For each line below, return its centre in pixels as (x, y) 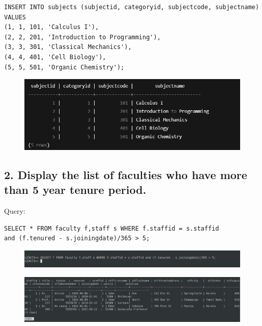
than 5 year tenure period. (75, 190)
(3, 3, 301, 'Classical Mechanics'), (68, 47)
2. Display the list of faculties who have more (126, 175)
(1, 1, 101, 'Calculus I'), (52, 27)
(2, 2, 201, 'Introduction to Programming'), (82, 37)
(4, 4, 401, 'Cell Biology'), (55, 57)
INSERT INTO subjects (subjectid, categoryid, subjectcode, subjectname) (132, 7)
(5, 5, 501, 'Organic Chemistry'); (64, 67)
